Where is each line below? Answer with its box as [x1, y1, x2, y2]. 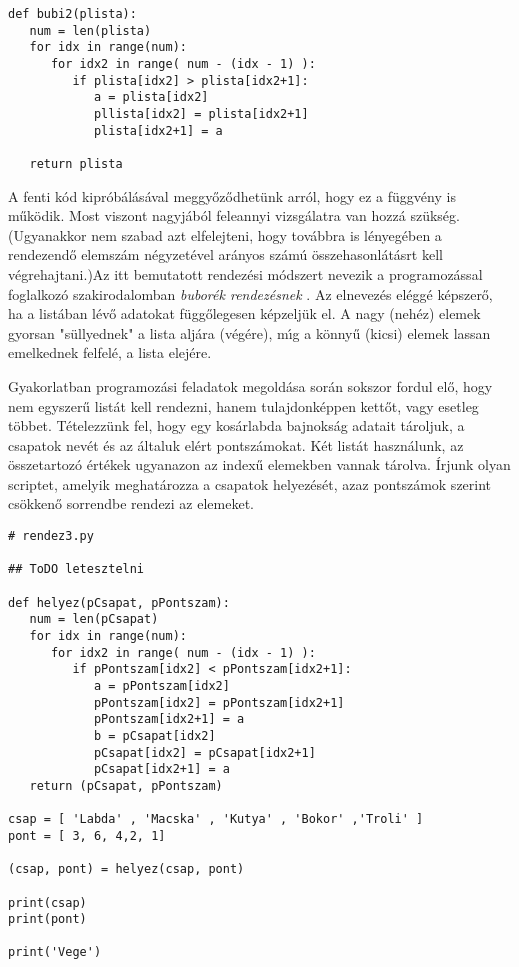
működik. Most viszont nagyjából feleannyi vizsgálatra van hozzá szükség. [8, 205, 460, 226]
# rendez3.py [8, 529, 94, 544]
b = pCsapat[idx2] [93, 728, 216, 743]
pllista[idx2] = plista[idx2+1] [93, 106, 309, 121]
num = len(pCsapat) [29, 612, 159, 627]
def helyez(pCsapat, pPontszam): [8, 595, 230, 610]
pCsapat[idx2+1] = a [93, 762, 230, 777]
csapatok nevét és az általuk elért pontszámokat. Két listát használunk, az [8, 434, 464, 455]
